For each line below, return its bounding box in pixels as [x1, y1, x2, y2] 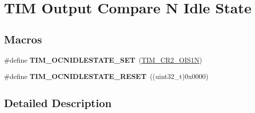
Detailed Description [4, 95, 112, 111]
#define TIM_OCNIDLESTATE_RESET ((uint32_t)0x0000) [4, 71, 209, 81]
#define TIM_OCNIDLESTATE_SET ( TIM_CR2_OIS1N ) [4, 54, 202, 65]
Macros [4, 31, 42, 46]
